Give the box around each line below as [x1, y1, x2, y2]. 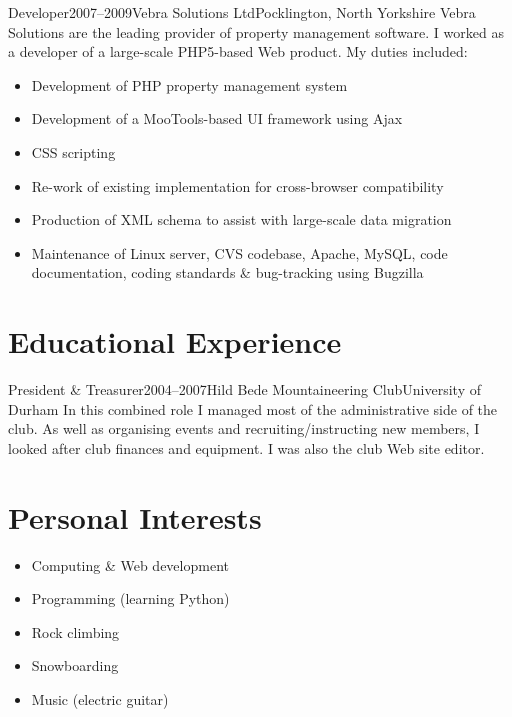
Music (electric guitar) [31, 688, 169, 709]
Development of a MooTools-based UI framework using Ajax [31, 108, 403, 129]
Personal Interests [8, 496, 262, 537]
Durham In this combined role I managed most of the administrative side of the [8, 398, 498, 419]
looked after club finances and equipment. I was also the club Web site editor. [8, 437, 485, 458]
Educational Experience [8, 321, 342, 362]
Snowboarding [31, 655, 119, 676]
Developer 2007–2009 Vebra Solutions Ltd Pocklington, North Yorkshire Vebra [8, 2, 476, 22]
